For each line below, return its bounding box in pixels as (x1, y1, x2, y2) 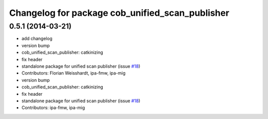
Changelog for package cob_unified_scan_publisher (9, 7, 229, 18)
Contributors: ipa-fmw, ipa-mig (21, 105, 85, 111)
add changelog (21, 36, 53, 41)
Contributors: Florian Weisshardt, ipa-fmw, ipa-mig (21, 70, 126, 76)
